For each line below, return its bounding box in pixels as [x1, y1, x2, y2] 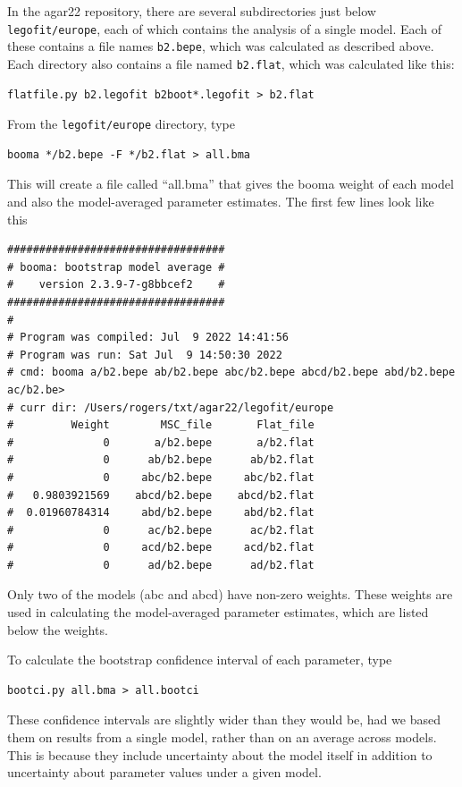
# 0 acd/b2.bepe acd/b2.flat [7, 541, 315, 554]
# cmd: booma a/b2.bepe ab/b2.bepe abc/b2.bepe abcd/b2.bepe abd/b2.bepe [7, 366, 456, 379]
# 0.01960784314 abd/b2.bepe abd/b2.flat [7, 506, 315, 520]
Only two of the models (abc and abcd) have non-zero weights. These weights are [7, 585, 453, 604]
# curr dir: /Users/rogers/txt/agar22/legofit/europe [7, 401, 334, 414]
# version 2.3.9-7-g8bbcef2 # [7, 278, 225, 292]
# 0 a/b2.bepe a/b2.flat [7, 436, 315, 449]
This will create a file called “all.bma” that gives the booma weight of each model [7, 174, 454, 193]
